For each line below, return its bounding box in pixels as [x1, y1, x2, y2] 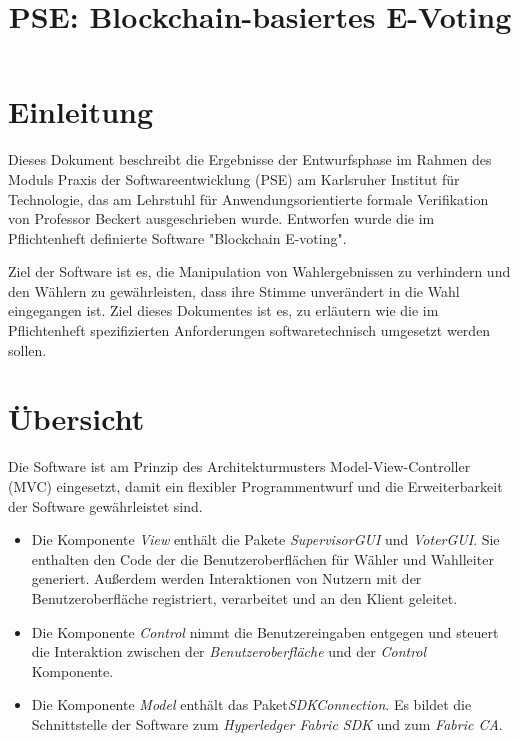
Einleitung [8, 91, 154, 132]
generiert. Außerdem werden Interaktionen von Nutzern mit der [31, 568, 422, 589]
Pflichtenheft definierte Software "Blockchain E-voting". [8, 227, 347, 248]
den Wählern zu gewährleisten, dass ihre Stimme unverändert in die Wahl [8, 280, 460, 301]
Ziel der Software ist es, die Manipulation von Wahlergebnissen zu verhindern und [8, 261, 511, 282]
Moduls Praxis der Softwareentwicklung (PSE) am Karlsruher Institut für [8, 168, 460, 189]
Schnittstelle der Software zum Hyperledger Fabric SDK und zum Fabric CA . [31, 713, 503, 734]
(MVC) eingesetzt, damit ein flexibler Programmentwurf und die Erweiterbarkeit [8, 475, 503, 496]
